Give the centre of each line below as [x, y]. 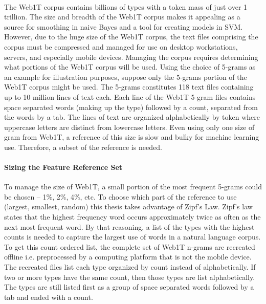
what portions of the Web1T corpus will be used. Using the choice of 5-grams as [130, 67]
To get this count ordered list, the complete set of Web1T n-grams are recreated [130, 246]
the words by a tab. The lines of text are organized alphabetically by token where [132, 117]
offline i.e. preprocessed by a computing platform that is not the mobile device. [128, 257]
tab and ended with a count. [49, 297]
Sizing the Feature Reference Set [63, 167]
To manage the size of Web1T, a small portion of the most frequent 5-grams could [133, 187]
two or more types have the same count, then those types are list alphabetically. [130, 277]
